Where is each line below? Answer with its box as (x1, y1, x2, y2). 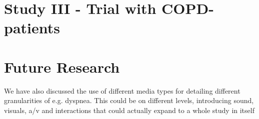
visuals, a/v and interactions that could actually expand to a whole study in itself (4, 105, 254, 115)
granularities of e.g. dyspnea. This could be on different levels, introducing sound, (4, 95, 254, 106)
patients (4, 17, 60, 38)
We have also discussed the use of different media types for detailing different (4, 85, 240, 96)
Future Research (4, 56, 120, 77)
